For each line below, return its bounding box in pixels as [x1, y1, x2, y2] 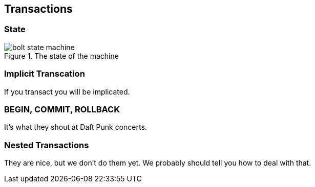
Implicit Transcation [4, 68, 85, 79]
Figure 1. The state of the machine [4, 51, 119, 60]
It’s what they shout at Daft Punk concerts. [4, 123, 147, 132]
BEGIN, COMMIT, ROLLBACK [4, 104, 120, 114]
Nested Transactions [4, 139, 89, 150]
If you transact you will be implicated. [4, 87, 130, 96]
